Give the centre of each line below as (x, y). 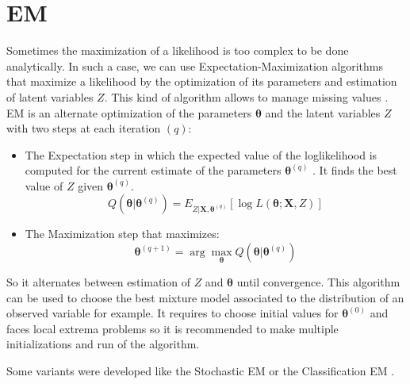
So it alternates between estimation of (98, 282)
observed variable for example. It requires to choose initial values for (172, 313)
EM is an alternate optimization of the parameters (129, 112)
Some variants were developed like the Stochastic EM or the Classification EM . (201, 371)
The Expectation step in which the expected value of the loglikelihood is (201, 154)
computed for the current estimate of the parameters (153, 170)
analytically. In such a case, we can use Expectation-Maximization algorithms (195, 65)
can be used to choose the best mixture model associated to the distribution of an (205, 297)
